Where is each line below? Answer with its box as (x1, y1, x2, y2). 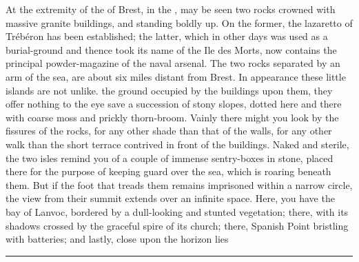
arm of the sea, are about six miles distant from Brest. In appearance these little (6, 69, 346, 83)
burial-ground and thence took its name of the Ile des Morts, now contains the (6, 42, 337, 57)
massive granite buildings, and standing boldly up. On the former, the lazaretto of (6, 15, 353, 30)
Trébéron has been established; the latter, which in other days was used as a (6, 29, 328, 43)
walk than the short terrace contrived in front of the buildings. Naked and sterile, (6, 137, 349, 151)
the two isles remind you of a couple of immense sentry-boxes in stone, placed (6, 150, 334, 165)
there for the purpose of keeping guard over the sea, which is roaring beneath (6, 164, 331, 179)
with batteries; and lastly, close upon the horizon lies (6, 232, 229, 246)
